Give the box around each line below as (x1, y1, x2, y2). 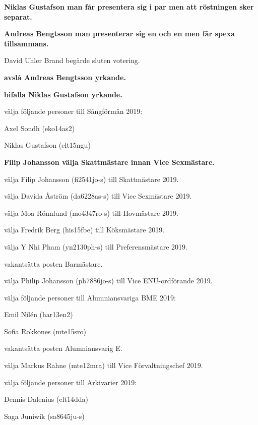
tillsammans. (4, 38, 49, 48)
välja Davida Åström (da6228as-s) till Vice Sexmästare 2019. (4, 191, 192, 201)
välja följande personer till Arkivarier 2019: (4, 377, 137, 387)
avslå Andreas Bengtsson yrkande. (4, 72, 126, 82)
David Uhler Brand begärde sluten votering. (4, 55, 140, 66)
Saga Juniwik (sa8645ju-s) (4, 410, 85, 421)
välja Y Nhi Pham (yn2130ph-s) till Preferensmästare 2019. (4, 241, 187, 252)
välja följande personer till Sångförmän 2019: (4, 106, 143, 116)
